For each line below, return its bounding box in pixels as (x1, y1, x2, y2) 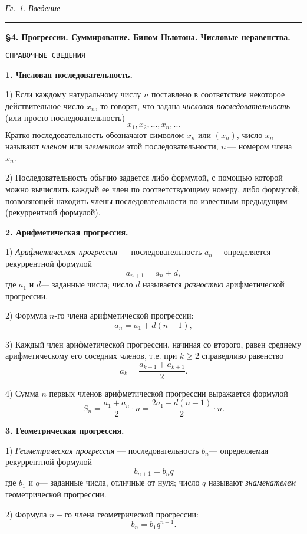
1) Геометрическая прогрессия (5, 444, 115, 456)
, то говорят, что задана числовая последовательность (95, 100, 291, 112)
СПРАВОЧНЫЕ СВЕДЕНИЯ (5, 51, 86, 60)
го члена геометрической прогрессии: (64, 507, 199, 520)
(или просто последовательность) (5, 111, 125, 123)
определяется (223, 245, 271, 258)
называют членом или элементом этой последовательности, (5, 140, 219, 152)
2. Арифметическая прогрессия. (5, 225, 128, 238)
